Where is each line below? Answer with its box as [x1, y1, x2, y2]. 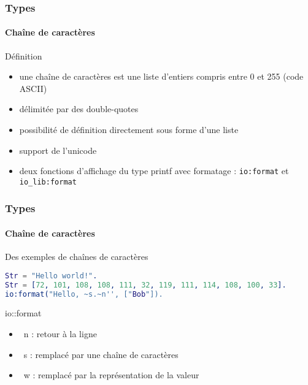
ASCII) [19, 82, 47, 94]
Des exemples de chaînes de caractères [5, 250, 148, 263]
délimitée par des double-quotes [19, 102, 139, 115]
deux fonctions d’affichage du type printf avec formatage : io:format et [19, 164, 289, 177]
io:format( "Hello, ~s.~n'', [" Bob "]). [5, 289, 163, 299]
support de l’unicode [19, 143, 97, 156]
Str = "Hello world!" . [5, 271, 98, 280]
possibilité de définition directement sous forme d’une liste [19, 123, 239, 136]
